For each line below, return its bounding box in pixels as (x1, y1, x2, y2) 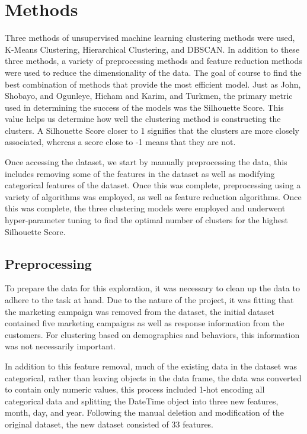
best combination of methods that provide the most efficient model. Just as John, (5, 78, 301, 90)
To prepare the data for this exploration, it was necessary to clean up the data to (5, 282, 300, 294)
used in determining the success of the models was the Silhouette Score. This (5, 101, 284, 113)
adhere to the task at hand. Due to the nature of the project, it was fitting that (5, 294, 294, 306)
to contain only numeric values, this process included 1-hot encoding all (5, 383, 265, 396)
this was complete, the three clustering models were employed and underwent (5, 202, 286, 214)
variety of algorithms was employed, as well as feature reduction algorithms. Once (5, 190, 302, 202)
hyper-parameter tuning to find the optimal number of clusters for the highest (5, 214, 289, 226)
